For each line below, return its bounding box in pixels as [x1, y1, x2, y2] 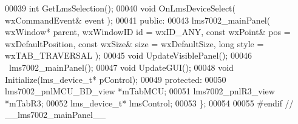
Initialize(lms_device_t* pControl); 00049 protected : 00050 [5, 73, 226, 85]
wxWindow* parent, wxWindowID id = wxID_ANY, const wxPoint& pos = [5, 25, 291, 38]
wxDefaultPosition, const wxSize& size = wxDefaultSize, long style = [5, 37, 264, 50]
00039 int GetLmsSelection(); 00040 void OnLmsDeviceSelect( [5, 2, 236, 14]
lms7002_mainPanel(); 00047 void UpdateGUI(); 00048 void [8, 60, 234, 73]
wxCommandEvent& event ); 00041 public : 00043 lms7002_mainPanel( [5, 13, 271, 26]
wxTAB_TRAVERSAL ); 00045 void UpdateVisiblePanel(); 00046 [5, 49, 252, 62]
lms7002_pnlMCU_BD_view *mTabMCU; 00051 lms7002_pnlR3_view [5, 85, 275, 97]
